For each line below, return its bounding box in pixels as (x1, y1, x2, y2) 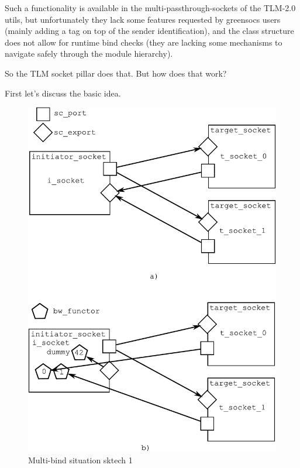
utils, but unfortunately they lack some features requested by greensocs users (5, 13, 281, 25)
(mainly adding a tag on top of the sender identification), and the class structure (5, 25, 294, 37)
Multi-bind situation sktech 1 (28, 453, 133, 466)
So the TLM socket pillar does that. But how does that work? (5, 67, 227, 79)
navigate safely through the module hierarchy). (5, 47, 173, 60)
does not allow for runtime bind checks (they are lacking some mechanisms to (5, 36, 282, 48)
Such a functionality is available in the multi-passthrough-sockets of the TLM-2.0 (5, 2, 296, 13)
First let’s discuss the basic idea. (5, 87, 121, 99)
